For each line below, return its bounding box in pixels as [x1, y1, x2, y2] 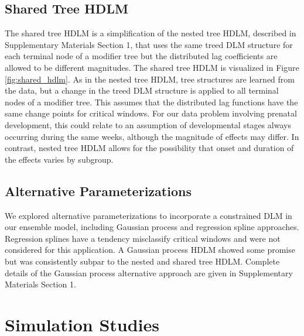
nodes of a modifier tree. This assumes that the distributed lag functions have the [5, 95, 298, 108]
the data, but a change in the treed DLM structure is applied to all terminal [5, 84, 279, 97]
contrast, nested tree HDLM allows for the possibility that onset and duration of [5, 142, 294, 154]
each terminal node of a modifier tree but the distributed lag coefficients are [5, 50, 278, 62]
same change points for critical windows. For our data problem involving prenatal [5, 107, 297, 119]
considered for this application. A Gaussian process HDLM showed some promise [5, 244, 295, 256]
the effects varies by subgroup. [5, 153, 114, 165]
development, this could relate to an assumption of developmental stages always [5, 118, 291, 131]
